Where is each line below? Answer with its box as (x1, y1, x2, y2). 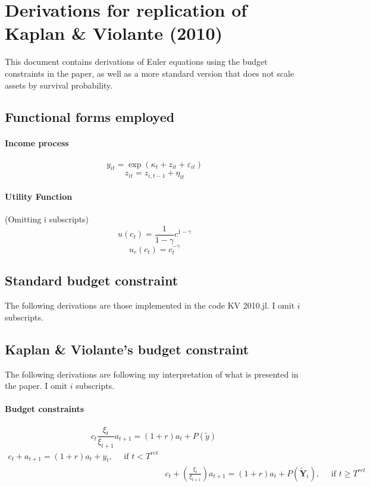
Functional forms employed (5, 108, 175, 126)
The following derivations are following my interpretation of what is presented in (5, 367, 299, 380)
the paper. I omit (5, 379, 68, 392)
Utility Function (5, 190, 73, 202)
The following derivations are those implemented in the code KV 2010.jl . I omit (5, 299, 295, 312)
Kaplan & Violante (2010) (5, 21, 223, 45)
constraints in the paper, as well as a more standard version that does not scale (5, 67, 294, 79)
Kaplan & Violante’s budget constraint (5, 340, 249, 358)
